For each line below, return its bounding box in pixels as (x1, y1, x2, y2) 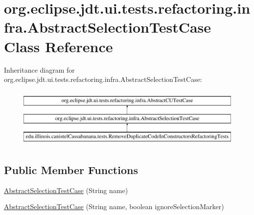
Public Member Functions (4, 162, 138, 177)
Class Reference (4, 36, 113, 56)
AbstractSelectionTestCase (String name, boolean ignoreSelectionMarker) (4, 201, 224, 212)
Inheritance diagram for (4, 64, 75, 75)
